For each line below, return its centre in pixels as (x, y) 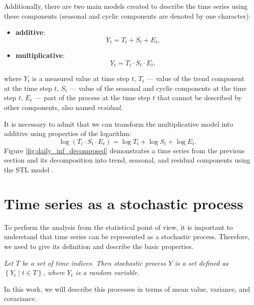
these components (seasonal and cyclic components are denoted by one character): (127, 15)
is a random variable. (107, 272)
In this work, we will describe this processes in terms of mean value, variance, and (127, 289)
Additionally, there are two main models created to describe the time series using (126, 6)
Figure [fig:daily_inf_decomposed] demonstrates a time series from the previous (124, 150)
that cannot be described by (199, 97)
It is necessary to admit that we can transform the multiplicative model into (119, 124)
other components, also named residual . (63, 107)
